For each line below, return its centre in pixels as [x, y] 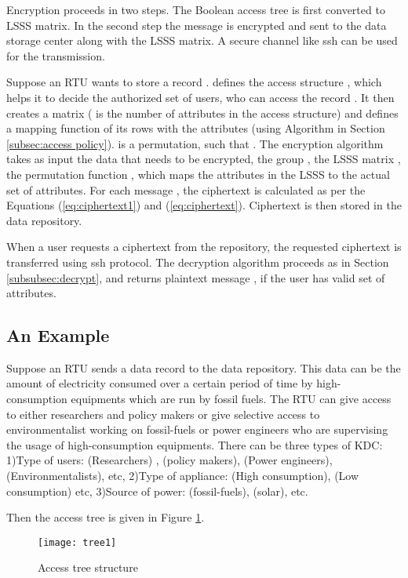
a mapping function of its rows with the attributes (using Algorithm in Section [196, 128]
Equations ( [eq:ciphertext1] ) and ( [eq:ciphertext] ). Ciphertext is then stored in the [204, 205]
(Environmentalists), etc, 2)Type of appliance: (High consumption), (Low [183, 476]
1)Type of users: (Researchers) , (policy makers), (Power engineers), [169, 460]
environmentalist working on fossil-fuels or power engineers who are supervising [197, 429]
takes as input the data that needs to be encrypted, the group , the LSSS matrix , [204, 159]
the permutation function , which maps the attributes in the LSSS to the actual [198, 174]
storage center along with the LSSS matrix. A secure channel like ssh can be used [202, 40]
